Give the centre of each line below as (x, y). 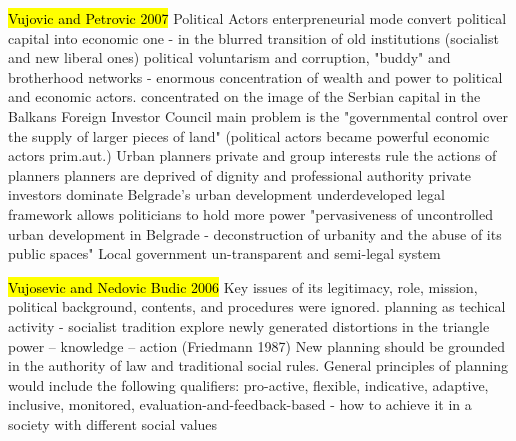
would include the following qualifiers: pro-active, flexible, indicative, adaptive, (248, 384)
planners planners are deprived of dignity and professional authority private (240, 174)
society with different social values (113, 423)
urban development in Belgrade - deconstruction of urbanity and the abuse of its (255, 233)
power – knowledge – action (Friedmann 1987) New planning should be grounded (257, 345)
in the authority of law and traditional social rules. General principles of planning (258, 365)
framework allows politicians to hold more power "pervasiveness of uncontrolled (250, 213)
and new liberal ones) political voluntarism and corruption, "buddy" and (229, 57)
